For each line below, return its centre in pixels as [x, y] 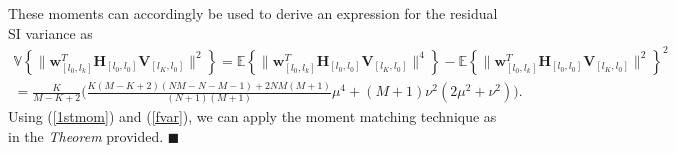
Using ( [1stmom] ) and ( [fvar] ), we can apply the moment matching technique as [252, 116]
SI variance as [50, 32]
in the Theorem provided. [86, 135]
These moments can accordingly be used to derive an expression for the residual [253, 13]
